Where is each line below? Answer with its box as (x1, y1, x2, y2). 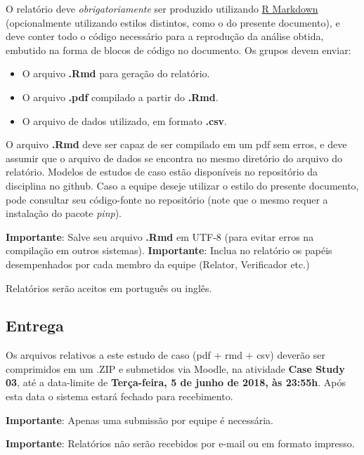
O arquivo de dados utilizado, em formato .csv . (22, 113, 227, 128)
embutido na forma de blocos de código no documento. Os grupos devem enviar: (6, 42, 351, 57)
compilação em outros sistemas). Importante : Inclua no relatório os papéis (6, 243, 332, 258)
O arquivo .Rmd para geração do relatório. (22, 66, 210, 81)
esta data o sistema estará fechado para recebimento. (6, 389, 233, 404)
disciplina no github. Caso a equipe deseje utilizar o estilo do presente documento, (6, 178, 359, 192)
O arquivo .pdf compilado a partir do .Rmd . (22, 89, 219, 104)
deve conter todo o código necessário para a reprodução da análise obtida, (6, 29, 324, 44)
